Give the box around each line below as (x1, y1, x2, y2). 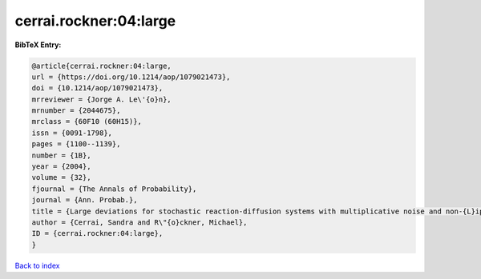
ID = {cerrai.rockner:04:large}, (31, 229, 164, 238)
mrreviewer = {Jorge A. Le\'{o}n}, (31, 94, 172, 104)
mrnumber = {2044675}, (31, 106, 121, 115)
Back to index (14, 261, 60, 270)
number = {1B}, (31, 150, 91, 160)
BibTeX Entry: (14, 40, 62, 50)
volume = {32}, (31, 173, 91, 182)
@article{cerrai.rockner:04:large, (31, 61, 172, 70)
